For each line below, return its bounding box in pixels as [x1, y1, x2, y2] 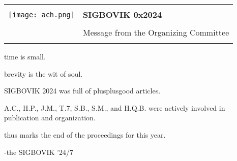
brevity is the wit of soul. [4, 68, 83, 79]
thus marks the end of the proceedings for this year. [4, 129, 166, 140]
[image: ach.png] [8, 10, 75, 19]
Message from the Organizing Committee [82, 26, 229, 38]
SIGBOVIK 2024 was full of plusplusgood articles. [4, 85, 161, 96]
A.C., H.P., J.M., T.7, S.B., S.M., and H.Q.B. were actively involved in [4, 102, 225, 113]
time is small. [4, 51, 46, 61]
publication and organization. [4, 112, 96, 123]
